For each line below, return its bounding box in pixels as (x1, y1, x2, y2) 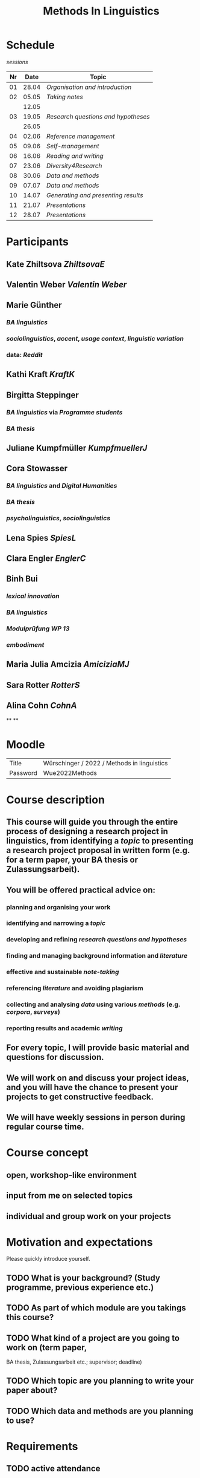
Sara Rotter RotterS (6, 679, 80, 690)
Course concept (6, 1146, 89, 1160)
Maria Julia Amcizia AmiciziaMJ (6, 659, 130, 670)
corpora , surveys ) (6, 1008, 60, 1016)
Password (9, 768, 38, 777)
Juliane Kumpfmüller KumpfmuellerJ (6, 443, 148, 453)
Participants (6, 235, 69, 249)
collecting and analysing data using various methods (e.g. (6, 1000, 181, 1009)
